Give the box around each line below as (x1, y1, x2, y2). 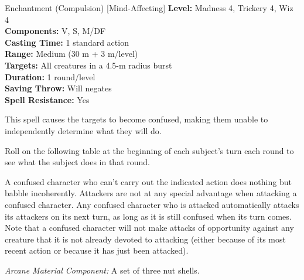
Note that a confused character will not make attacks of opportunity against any (5, 221, 294, 234)
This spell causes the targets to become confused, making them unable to (5, 113, 268, 125)
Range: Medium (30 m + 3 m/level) (5, 47, 138, 60)
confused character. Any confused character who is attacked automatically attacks (5, 198, 299, 210)
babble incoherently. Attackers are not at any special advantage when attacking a (5, 187, 297, 199)
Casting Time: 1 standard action (5, 36, 129, 48)
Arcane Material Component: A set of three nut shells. (5, 264, 200, 276)
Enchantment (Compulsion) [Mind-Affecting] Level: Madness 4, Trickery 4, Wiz (5, 2, 293, 13)
